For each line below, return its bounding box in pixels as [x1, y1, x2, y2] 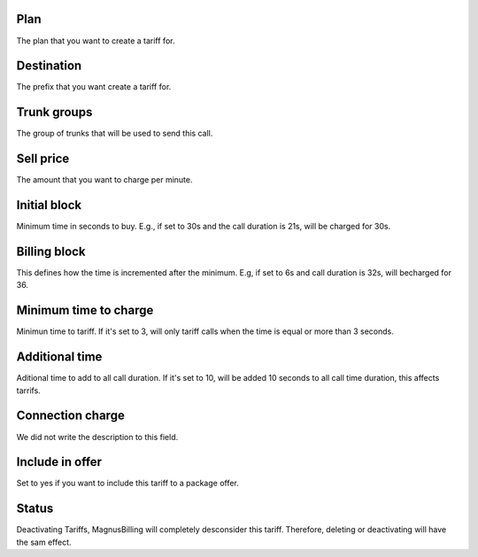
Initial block [16, 197, 82, 213]
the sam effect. [16, 537, 72, 547]
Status [16, 501, 54, 516]
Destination [16, 58, 82, 73]
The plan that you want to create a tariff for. [16, 35, 175, 46]
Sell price [16, 151, 70, 166]
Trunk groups [16, 104, 93, 120]
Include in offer [16, 454, 102, 469]
